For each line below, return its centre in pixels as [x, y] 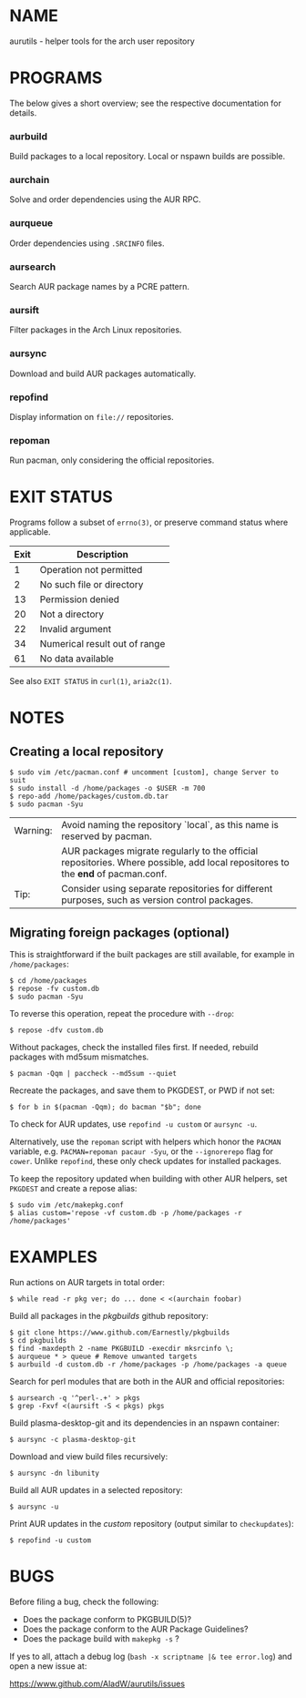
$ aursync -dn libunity [55, 1473]
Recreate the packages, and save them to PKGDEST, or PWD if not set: [142, 1090]
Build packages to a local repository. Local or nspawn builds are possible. [148, 157]
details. [23, 113]
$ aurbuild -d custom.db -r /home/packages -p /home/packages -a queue [148, 1364]
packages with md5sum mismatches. [79, 1057]
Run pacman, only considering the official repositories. [112, 460]
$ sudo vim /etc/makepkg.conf [67, 1205]
